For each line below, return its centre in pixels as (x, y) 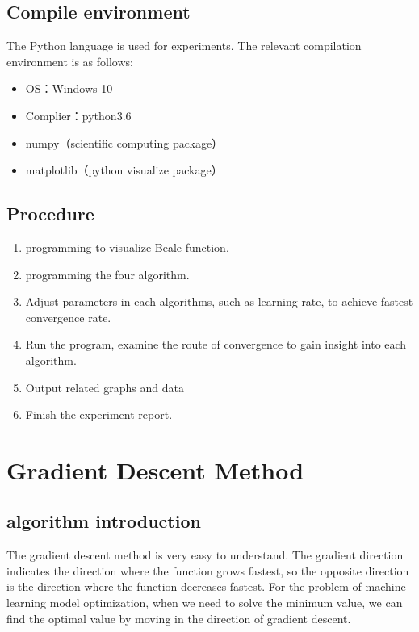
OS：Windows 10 (69, 88)
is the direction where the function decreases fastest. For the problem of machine (206, 586)
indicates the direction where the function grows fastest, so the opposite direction (208, 570)
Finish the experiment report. (99, 414)
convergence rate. (68, 317)
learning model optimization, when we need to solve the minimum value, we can (205, 603)
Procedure (50, 213)
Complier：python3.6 (78, 115)
